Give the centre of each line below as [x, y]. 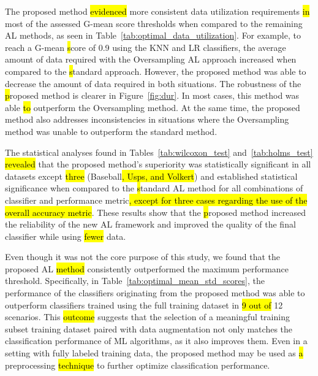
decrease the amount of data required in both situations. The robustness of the [153, 83]
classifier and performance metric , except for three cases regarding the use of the [156, 200]
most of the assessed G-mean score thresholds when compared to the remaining [154, 23]
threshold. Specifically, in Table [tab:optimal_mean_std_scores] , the [135, 281]
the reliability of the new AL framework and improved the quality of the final [150, 224]
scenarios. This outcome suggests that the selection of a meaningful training [147, 317]
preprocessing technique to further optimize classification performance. [138, 365]
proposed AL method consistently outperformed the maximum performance [147, 268]
